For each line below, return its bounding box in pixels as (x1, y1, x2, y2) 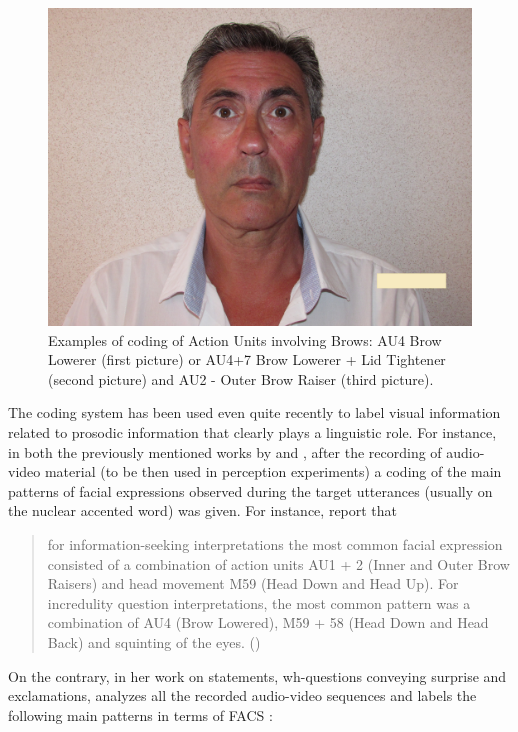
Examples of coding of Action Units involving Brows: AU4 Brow (48, 329, 442, 350)
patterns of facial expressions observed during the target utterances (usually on (8, 480, 493, 501)
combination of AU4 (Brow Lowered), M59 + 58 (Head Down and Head (47, 612, 489, 633)
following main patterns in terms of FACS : (8, 704, 273, 725)
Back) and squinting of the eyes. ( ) (47, 631, 261, 652)
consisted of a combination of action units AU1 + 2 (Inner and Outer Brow (47, 553, 510, 574)
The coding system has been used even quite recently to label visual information (8, 402, 501, 423)
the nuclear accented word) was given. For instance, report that (8, 500, 398, 521)
